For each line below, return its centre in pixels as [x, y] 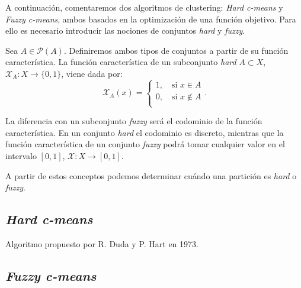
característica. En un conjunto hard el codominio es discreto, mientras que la [145, 132]
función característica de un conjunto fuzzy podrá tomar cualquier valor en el [145, 144]
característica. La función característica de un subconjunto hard [121, 62]
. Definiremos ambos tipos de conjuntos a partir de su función [176, 50]
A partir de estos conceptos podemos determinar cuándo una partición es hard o [151, 175]
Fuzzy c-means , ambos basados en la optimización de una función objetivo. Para [151, 19]
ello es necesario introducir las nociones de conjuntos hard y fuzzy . [125, 30]
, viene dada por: [92, 73]
